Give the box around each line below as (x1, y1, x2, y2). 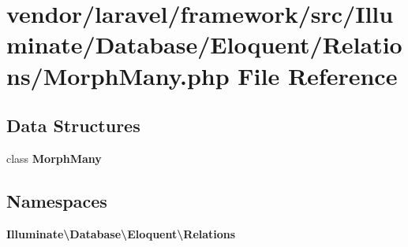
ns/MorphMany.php (6, 59, 230, 91)
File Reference (238, 59, 398, 91)
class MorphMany (6, 149, 102, 166)
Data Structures (6, 113, 140, 138)
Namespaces (6, 188, 107, 212)
